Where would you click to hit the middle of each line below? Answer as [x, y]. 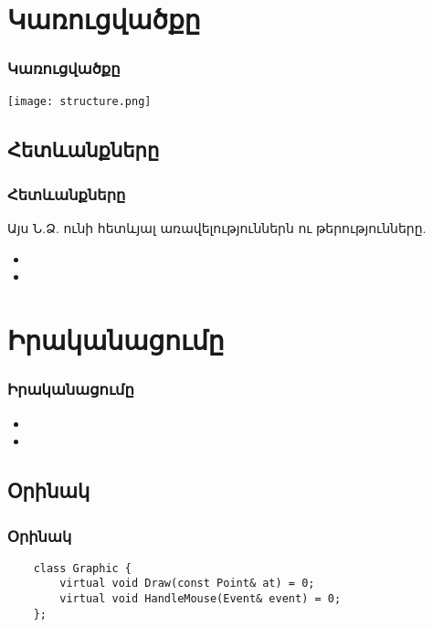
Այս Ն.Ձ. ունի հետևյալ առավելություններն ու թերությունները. [217, 228]
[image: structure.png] [79, 101]
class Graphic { [83, 568]
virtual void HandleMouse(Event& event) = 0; [201, 599]
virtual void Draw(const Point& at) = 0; [187, 584]
